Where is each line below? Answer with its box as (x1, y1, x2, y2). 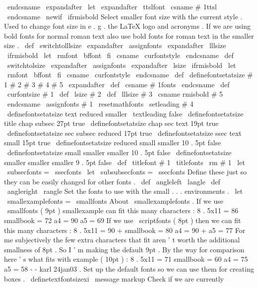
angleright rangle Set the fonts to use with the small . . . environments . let (7, 186, 243, 196)
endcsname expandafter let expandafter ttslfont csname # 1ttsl (7, 1, 217, 11)
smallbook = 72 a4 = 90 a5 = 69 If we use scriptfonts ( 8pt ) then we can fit (4, 215, 241, 226)
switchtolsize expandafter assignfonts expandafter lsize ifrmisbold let (7, 59, 236, 70)
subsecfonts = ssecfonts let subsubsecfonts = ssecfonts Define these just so (7, 167, 247, 177)
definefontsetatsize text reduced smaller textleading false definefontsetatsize (7, 108, 244, 118)
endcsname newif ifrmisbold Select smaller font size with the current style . (7, 11, 243, 21)
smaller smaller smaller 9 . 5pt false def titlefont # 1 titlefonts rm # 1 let (4, 157, 245, 167)
